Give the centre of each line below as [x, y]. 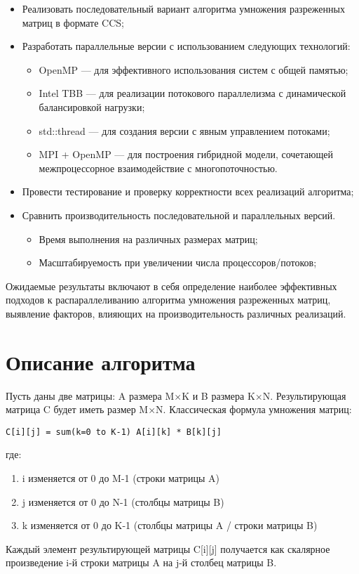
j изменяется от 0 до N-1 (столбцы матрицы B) [123, 501]
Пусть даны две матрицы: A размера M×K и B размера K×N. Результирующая [176, 395]
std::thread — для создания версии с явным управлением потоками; [184, 130]
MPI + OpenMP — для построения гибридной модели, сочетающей [186, 154]
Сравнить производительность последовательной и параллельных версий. [179, 215]
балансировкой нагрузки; [92, 106]
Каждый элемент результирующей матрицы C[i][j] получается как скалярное [168, 548]
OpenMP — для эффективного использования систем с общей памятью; [194, 69]
